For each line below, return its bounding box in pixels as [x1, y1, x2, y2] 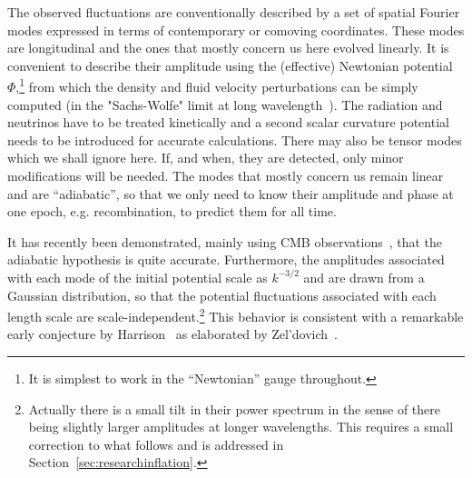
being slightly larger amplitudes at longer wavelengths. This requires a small [28, 417, 454, 436]
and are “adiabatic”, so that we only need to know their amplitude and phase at [7, 184, 454, 203]
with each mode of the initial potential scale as [7, 267, 268, 286]
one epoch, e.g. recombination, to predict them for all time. [7, 202, 337, 221]
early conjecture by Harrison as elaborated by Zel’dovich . [7, 324, 338, 344]
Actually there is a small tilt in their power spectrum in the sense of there [28, 399, 441, 418]
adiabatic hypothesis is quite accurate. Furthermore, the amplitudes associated [7, 250, 445, 269]
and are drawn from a [303, 267, 425, 286]
